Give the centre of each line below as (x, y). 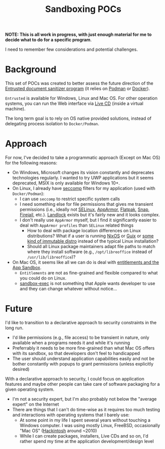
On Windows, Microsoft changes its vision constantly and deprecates (83, 173)
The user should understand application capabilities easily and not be (83, 359)
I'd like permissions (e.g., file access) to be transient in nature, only (81, 337)
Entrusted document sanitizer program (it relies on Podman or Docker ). (78, 89)
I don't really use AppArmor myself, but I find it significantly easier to (88, 220)
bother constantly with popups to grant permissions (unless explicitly (83, 364)
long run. (14, 328)
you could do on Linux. (43, 278)
